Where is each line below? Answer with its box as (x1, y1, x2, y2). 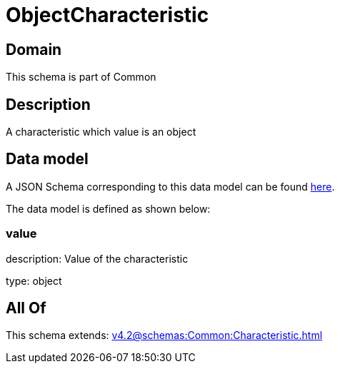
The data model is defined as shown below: (6, 202, 211, 215)
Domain (6, 40, 62, 59)
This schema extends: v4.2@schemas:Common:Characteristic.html (6, 329, 323, 342)
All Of (6, 299, 46, 318)
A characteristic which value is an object (6, 126, 196, 138)
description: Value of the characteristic (6, 252, 189, 265)
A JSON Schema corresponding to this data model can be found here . (6, 180, 335, 193)
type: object (6, 274, 62, 287)
